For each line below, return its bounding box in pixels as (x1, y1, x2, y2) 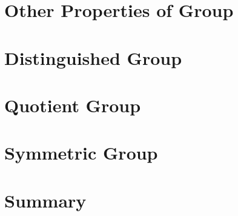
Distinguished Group (4, 45, 182, 70)
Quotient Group (4, 92, 141, 117)
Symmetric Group (4, 140, 158, 165)
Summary (4, 187, 87, 212)
